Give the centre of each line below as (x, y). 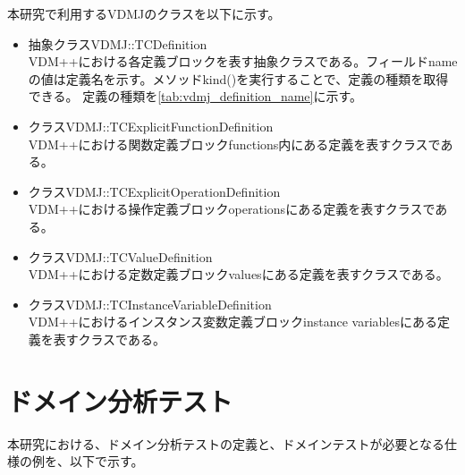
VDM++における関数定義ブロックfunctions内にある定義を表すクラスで (234, 144)
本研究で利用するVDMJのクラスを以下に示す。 (144, 13)
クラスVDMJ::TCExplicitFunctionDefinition (151, 126)
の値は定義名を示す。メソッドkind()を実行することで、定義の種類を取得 (238, 78)
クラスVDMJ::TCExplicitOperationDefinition (154, 191)
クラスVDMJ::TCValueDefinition (120, 256)
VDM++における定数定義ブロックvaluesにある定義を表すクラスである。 (238, 274)
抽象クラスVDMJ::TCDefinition (118, 43)
